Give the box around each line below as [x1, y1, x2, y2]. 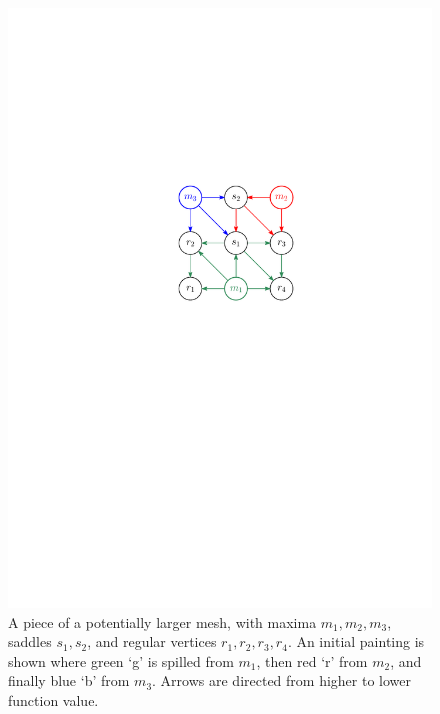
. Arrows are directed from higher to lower [152, 670, 412, 691]
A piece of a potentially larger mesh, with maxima [8, 611, 317, 632]
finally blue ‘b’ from [8, 670, 130, 691]
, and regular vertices [87, 631, 217, 652]
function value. [8, 689, 99, 710]
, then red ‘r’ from [256, 650, 368, 671]
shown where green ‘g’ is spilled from [8, 650, 234, 671]
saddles [8, 631, 52, 652]
